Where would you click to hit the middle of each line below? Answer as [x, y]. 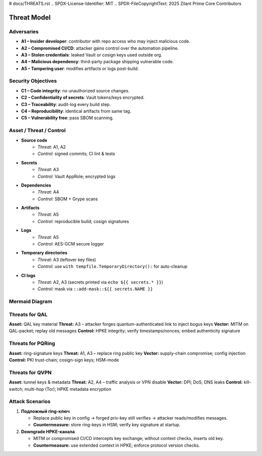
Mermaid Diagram [31, 301]
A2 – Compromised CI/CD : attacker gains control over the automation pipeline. [100, 48]
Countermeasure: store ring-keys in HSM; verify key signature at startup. [107, 425]
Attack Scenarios [30, 402]
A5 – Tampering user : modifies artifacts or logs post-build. [80, 69]
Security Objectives [33, 81]
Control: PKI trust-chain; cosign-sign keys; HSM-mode [64, 360]
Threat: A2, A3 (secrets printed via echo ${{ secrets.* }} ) [100, 282]
